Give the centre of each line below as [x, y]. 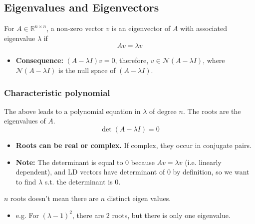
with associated [204, 28]
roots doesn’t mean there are [55, 198]
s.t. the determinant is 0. [83, 181]
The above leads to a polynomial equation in [72, 111]
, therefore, [132, 60]
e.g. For [27, 215]
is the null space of [87, 70]
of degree [163, 111]
